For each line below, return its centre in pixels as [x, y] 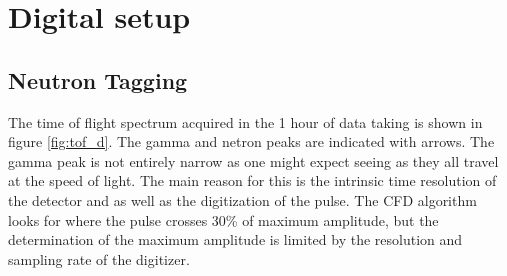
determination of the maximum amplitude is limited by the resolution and [235, 239]
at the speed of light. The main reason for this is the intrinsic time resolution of [252, 180]
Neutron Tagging [98, 79]
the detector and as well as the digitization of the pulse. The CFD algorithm [242, 199]
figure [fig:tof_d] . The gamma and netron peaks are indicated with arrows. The [251, 141]
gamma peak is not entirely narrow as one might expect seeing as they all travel [253, 160]
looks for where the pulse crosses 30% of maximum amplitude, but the [223, 219]
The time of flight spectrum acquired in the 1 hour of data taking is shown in [245, 121]
